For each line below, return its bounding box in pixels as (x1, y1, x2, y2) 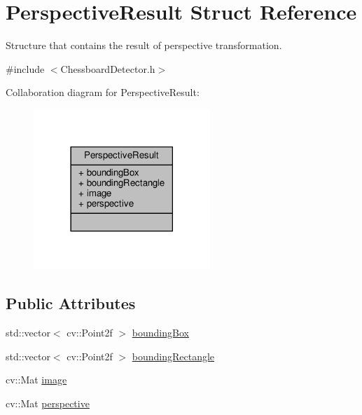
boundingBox (132, 325, 189, 340)
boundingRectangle (132, 348, 215, 363)
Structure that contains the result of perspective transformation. (6, 38, 282, 53)
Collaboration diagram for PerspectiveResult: (6, 85, 200, 100)
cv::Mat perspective (6, 395, 90, 410)
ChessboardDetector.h (60, 61, 155, 76)
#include (6, 61, 45, 76)
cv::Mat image (6, 372, 67, 387)
